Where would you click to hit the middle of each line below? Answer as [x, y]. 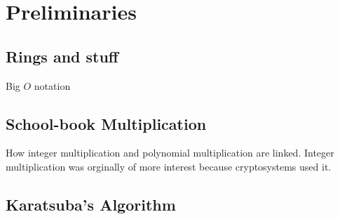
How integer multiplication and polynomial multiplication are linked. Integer [170, 153]
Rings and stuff [62, 56]
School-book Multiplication [106, 123]
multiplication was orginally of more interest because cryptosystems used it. [169, 166]
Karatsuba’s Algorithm [91, 204]
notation [52, 85]
